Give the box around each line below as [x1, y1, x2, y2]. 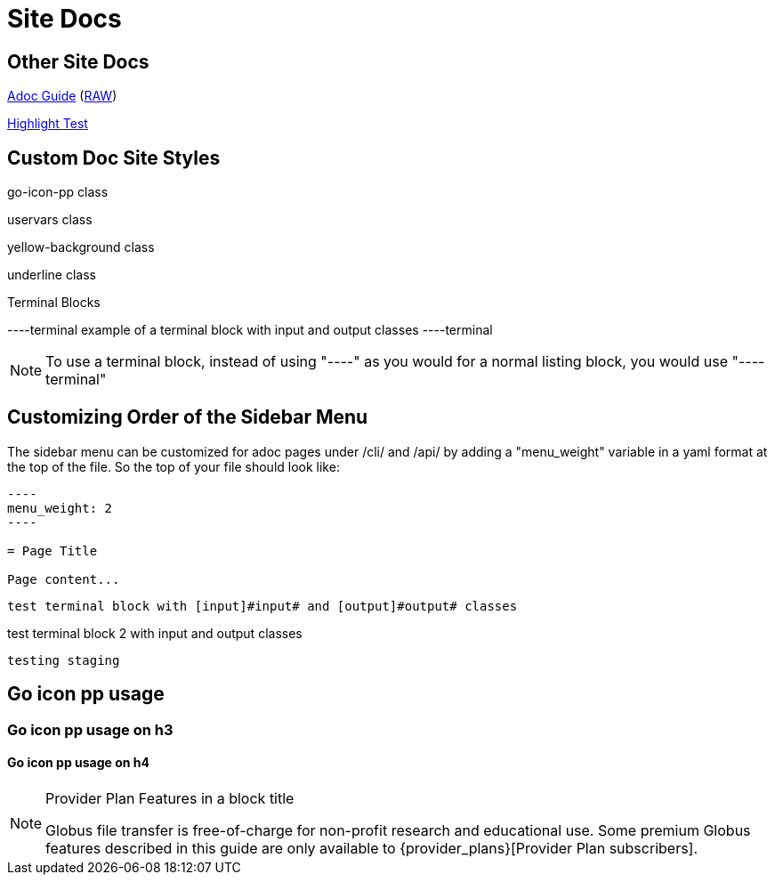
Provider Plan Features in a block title [45, 789, 295, 807]
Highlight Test [7, 116, 88, 132]
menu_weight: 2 [7, 500, 113, 515]
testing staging [7, 652, 120, 668]
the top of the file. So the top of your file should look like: [7, 458, 340, 474]
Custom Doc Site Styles [7, 146, 221, 169]
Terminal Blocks [7, 295, 101, 311]
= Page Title [7, 543, 98, 558]
